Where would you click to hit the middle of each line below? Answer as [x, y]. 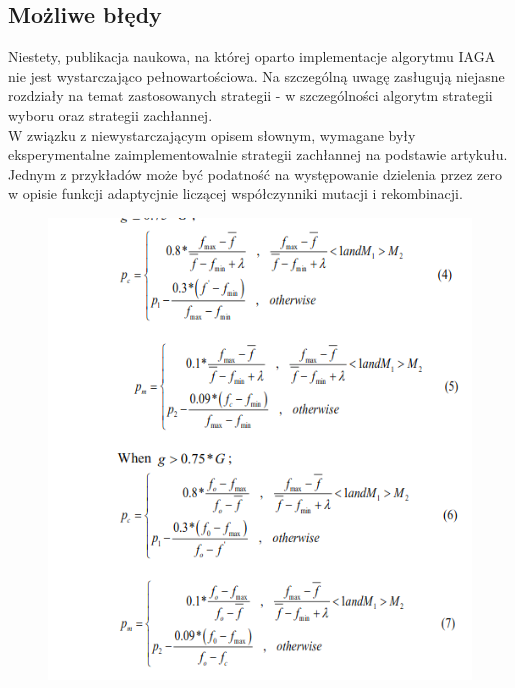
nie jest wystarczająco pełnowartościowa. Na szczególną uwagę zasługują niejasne [256, 75]
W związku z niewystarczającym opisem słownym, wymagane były [212, 134]
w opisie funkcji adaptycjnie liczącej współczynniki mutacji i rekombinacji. [235, 193]
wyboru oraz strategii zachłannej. [110, 114]
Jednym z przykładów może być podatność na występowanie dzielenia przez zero [255, 173]
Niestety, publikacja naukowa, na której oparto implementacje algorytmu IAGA [252, 56]
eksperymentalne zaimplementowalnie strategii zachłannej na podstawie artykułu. [258, 154]
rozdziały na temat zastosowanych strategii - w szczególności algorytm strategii [250, 95]
